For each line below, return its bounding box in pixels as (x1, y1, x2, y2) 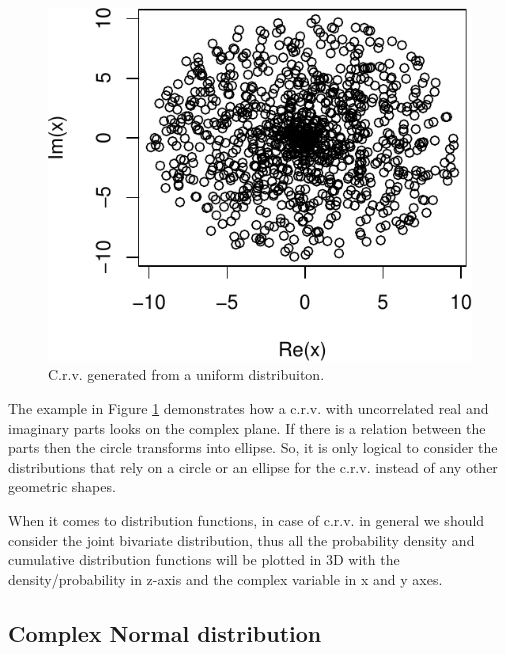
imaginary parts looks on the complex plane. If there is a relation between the (8, 417, 486, 438)
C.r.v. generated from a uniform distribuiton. (48, 364, 325, 385)
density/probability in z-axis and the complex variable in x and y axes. (8, 568, 443, 589)
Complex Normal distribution (8, 617, 322, 648)
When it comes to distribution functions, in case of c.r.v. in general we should (8, 509, 485, 530)
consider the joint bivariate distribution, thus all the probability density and (8, 529, 475, 550)
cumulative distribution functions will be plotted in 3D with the (8, 549, 400, 570)
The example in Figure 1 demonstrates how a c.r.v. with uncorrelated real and (8, 397, 489, 418)
